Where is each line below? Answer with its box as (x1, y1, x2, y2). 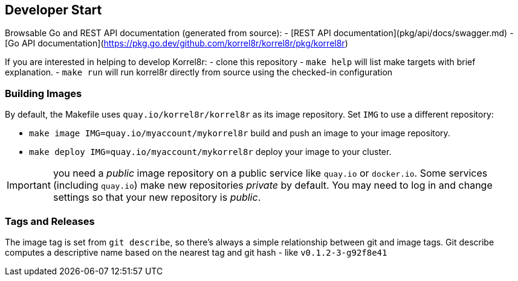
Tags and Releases (5, 215, 95, 227)
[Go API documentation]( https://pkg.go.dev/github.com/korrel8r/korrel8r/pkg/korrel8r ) (5, 38, 348, 49)
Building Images (5, 87, 82, 99)
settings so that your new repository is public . (53, 191, 261, 204)
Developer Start (5, 2, 102, 17)
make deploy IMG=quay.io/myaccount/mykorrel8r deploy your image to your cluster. (29, 147, 392, 157)
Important (7, 179, 51, 192)
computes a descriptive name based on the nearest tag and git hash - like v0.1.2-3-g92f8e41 (5, 247, 387, 257)
